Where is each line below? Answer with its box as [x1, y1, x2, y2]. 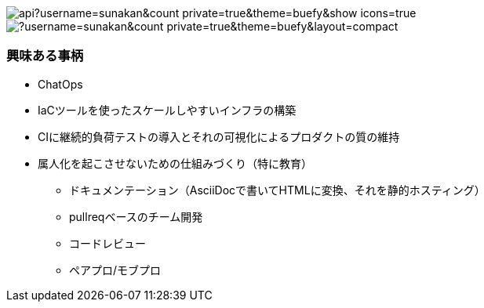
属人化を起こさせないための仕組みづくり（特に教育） [38, 156, 312, 170]
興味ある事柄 [6, 48, 84, 64]
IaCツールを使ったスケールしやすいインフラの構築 [38, 103, 297, 117]
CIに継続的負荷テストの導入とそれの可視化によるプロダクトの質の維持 [38, 129, 400, 143]
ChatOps [38, 77, 83, 91]
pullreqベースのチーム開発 [69, 209, 203, 223]
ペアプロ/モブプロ [69, 263, 162, 277]
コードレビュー [69, 236, 146, 250]
